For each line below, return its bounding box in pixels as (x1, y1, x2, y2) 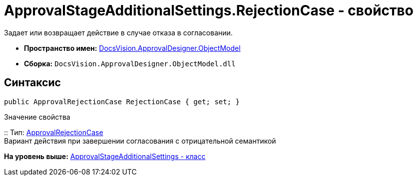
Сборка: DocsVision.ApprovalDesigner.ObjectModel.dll (24, 59, 236, 68)
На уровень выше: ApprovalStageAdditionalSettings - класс (4, 152, 206, 161)
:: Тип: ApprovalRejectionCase (4, 128, 103, 137)
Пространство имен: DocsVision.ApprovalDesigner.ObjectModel (24, 43, 241, 52)
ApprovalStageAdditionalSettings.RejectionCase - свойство (4, 2, 414, 19)
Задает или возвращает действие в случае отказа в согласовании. (4, 28, 233, 37)
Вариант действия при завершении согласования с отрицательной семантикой (4, 136, 276, 145)
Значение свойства (4, 112, 70, 121)
